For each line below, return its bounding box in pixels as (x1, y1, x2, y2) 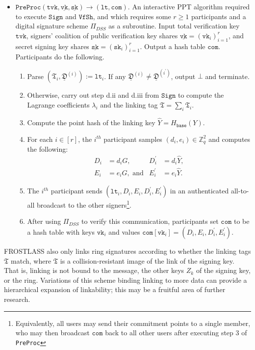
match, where (11, 255, 51, 266)
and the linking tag (100, 100, 158, 110)
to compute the (178, 90, 224, 100)
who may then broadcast (15, 327, 90, 338)
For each (27, 134, 53, 144)
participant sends (51, 186, 102, 196)
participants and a (191, 11, 246, 21)
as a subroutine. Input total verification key (108, 21, 240, 31)
